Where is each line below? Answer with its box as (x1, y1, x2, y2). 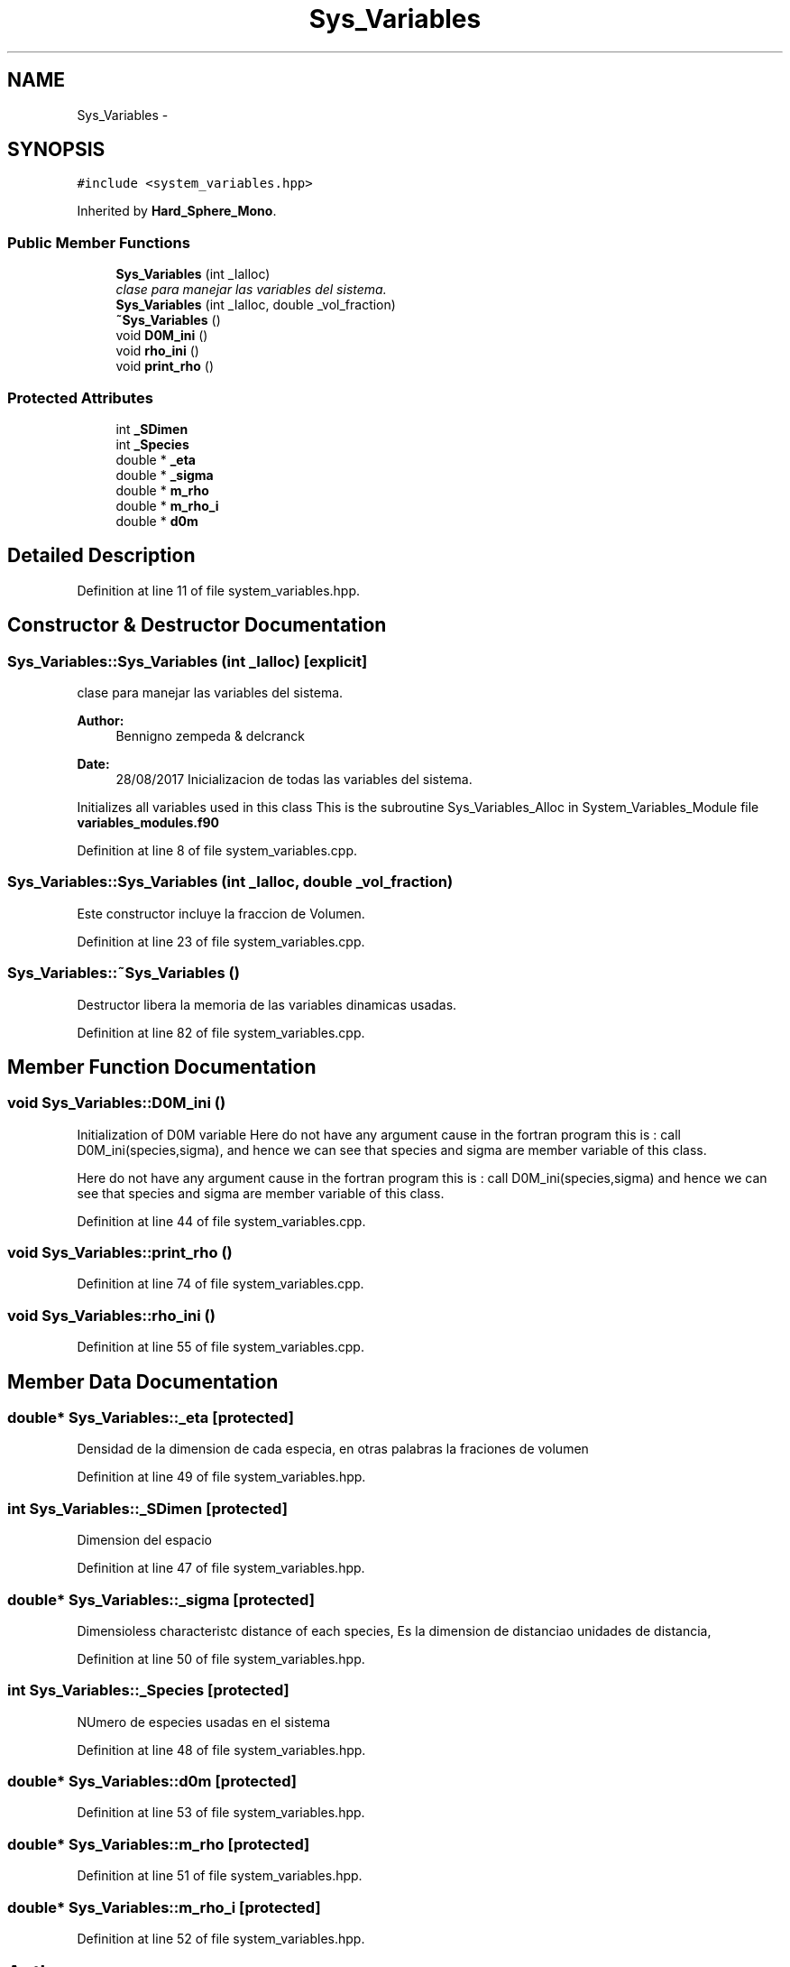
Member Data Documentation (7, 1370, 279, 1393)
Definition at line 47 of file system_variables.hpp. (77, 1560, 365, 1576)
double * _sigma (115, 466, 214, 483)
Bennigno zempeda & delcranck (115, 728, 306, 743)
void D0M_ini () (115, 328, 208, 344)
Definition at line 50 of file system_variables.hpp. (77, 1650, 365, 1667)
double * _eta (115, 451, 196, 467)
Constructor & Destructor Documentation (7, 614, 387, 637)
